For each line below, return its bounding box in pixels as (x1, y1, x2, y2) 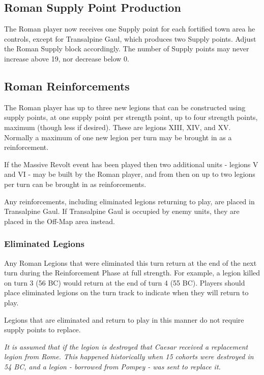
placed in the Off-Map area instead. (4, 215, 115, 226)
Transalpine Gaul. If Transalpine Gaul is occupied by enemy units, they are (4, 206, 240, 216)
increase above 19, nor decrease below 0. (4, 53, 130, 64)
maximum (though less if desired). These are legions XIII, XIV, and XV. (4, 121, 231, 132)
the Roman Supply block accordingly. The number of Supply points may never (4, 43, 249, 54)
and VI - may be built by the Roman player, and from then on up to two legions (4, 169, 255, 179)
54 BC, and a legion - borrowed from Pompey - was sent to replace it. (4, 361, 221, 371)
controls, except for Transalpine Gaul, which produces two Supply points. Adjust (4, 33, 256, 44)
